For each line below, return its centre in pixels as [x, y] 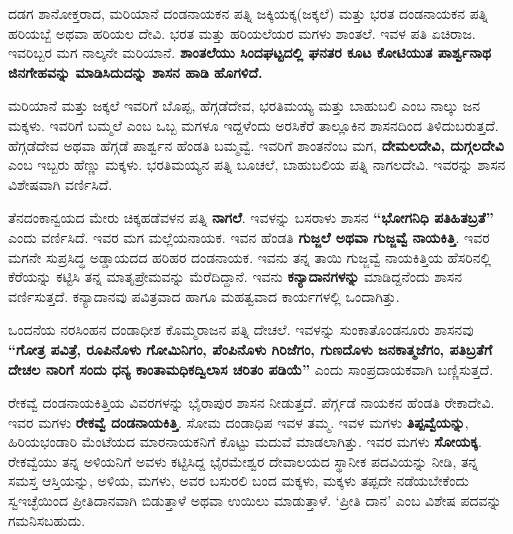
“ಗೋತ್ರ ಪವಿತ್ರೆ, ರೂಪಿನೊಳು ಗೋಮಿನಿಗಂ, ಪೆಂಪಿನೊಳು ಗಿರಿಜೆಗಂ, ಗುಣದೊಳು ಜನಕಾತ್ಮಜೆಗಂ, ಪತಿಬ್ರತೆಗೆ [250, 348]
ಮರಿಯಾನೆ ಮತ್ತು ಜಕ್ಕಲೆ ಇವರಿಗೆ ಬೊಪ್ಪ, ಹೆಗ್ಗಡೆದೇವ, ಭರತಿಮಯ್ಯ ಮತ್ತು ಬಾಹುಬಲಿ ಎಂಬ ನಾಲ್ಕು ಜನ [244, 105]
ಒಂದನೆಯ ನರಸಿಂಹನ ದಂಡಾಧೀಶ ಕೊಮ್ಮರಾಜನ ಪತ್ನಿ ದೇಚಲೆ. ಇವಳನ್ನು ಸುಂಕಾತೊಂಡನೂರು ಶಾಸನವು [241, 329]
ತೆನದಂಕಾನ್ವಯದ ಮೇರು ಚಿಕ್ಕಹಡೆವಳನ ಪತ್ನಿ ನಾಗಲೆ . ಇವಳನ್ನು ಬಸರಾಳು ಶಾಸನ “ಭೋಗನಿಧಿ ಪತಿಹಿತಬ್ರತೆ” [251, 217]
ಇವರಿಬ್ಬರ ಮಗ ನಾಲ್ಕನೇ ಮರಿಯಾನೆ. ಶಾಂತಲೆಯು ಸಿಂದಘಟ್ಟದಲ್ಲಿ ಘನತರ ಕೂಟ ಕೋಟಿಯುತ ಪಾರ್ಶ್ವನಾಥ [249, 52]
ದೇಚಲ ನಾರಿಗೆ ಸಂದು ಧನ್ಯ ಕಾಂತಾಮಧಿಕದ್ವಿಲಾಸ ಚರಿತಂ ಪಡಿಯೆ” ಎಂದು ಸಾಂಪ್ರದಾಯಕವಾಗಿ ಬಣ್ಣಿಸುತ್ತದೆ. [251, 368]
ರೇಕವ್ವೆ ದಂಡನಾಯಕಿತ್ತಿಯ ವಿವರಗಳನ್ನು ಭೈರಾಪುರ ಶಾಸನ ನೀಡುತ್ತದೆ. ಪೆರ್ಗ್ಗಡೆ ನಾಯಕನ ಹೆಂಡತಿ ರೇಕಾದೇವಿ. [251, 402]
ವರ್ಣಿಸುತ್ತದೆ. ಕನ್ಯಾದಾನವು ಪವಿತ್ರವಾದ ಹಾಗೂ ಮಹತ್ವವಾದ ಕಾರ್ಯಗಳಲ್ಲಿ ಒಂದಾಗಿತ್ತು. [204, 295]
